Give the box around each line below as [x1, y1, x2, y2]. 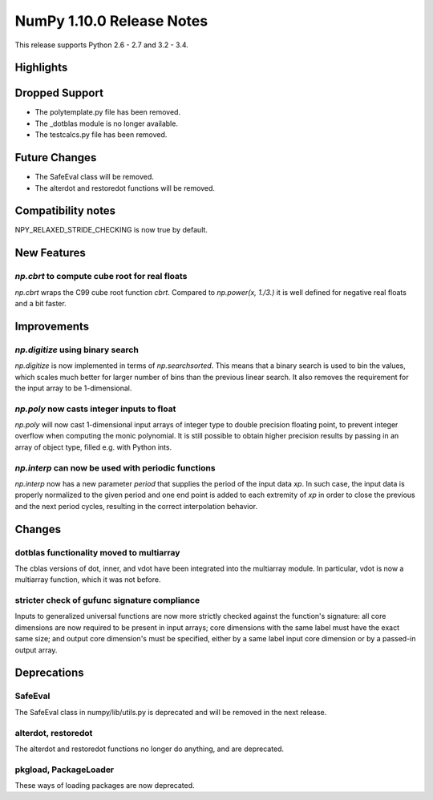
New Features [14, 246, 86, 260]
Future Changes [14, 151, 97, 164]
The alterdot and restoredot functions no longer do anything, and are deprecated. [14, 744, 285, 754]
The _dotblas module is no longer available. [34, 119, 178, 128]
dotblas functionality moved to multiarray [14, 547, 180, 558]
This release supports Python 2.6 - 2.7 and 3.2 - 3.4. [14, 40, 188, 50]
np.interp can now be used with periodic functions [14, 462, 216, 473]
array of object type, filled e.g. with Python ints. [14, 442, 172, 452]
